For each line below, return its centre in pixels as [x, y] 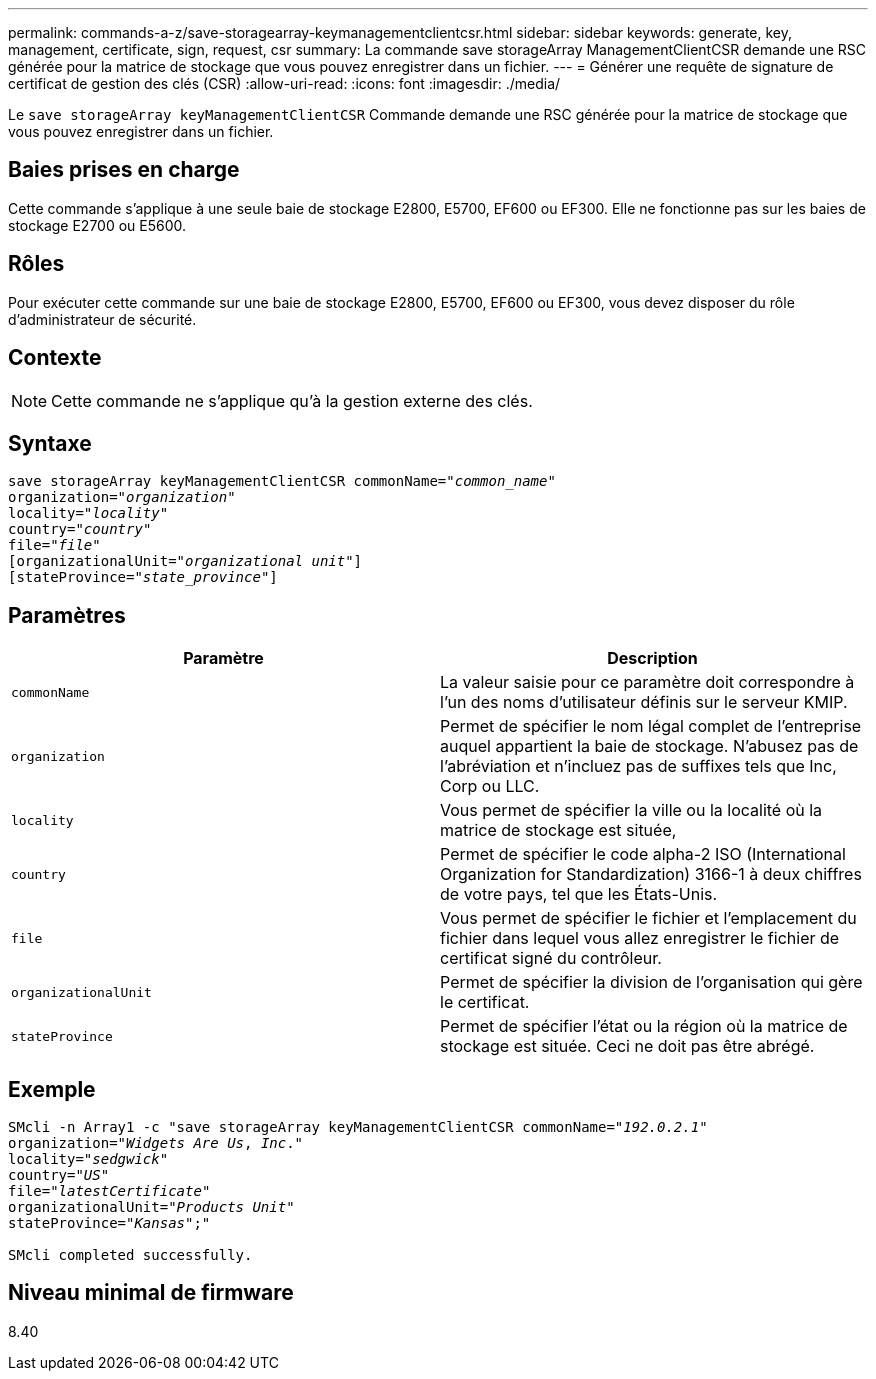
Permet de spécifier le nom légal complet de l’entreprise [651, 726]
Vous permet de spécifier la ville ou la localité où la [631, 810]
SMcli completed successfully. [130, 1255]
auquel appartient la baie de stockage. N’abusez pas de [649, 746]
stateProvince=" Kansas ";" [109, 1223]
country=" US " [59, 1175]
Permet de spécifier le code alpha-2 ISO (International [643, 854]
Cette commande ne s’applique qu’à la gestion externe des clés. [292, 400]
